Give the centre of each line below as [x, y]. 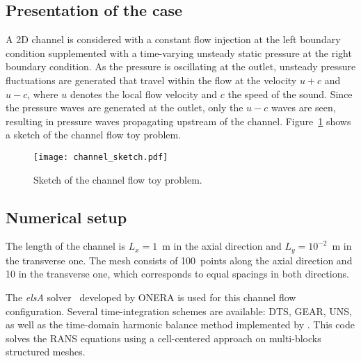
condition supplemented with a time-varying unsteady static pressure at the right [179, 53]
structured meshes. [46, 352]
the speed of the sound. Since [290, 94]
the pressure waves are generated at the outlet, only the [125, 107]
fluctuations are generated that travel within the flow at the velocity [151, 80]
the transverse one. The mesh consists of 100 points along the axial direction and [179, 260]
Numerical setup [66, 217]
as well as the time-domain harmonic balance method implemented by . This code [180, 324]
